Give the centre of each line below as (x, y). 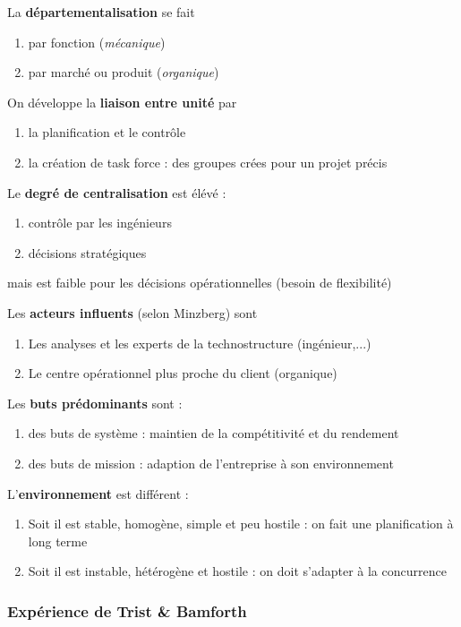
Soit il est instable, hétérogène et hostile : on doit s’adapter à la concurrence (237, 571)
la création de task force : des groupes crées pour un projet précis (208, 162)
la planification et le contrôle (107, 132)
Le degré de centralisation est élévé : (117, 192)
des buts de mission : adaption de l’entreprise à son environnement (211, 463)
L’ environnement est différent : (98, 493)
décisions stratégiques (87, 252)
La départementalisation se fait (101, 12)
